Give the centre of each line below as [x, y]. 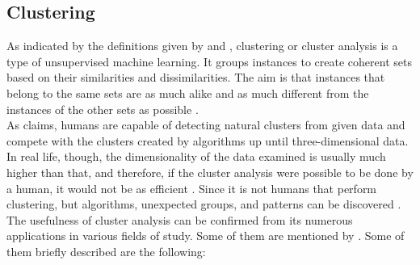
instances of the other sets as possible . [103, 109]
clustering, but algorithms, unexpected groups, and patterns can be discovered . [204, 204]
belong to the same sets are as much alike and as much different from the [188, 93]
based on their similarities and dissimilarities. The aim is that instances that [196, 77]
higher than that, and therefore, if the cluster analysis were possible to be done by [210, 172]
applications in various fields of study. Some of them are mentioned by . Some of [206, 236]
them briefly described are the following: [106, 251]
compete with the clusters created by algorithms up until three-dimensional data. [208, 140]
